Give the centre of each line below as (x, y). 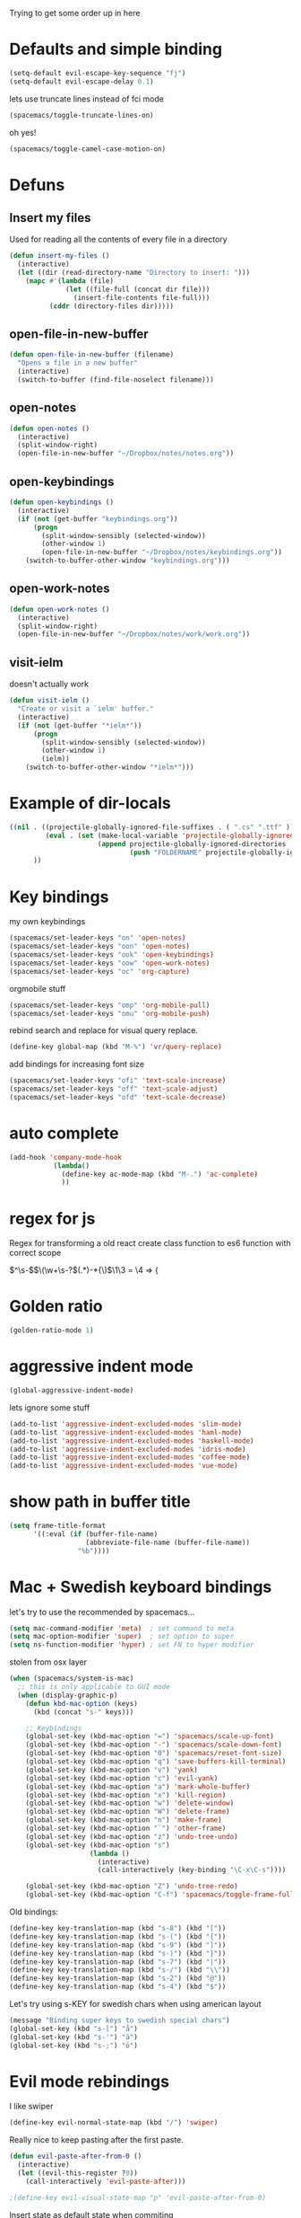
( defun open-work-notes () (60, 609)
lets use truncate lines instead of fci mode (86, 99)
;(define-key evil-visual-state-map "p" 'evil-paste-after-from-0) (138, 2197)
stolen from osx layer (48, 1662)
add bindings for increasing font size (77, 1065)
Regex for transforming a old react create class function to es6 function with (150, 1243)
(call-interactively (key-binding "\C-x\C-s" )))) (192, 1870)
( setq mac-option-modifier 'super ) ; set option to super (122, 1637)
